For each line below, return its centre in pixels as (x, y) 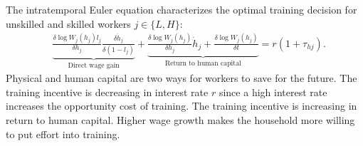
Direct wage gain (94, 65)
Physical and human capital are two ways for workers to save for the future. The (181, 78)
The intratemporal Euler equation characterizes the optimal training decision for (181, 9)
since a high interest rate (273, 92)
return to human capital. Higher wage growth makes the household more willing (180, 120)
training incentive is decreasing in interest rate (107, 92)
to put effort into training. (63, 134)
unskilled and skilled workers (68, 23)
